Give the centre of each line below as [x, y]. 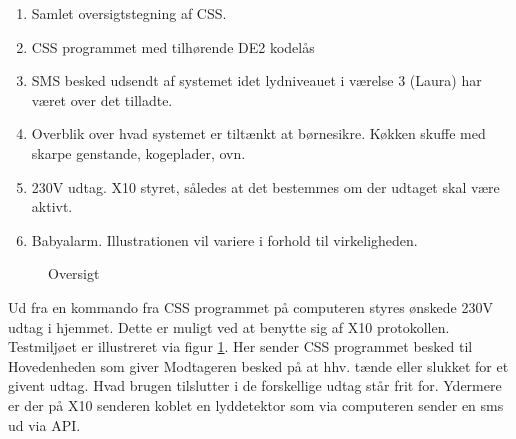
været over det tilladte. [102, 99]
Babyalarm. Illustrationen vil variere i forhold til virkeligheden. [224, 239]
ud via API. [44, 424]
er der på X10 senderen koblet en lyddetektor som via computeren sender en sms [256, 404]
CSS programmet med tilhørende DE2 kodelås [173, 46]
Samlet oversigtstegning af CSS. [129, 13]
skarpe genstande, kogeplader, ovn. [138, 152]
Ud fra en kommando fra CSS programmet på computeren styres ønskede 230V [251, 306]
